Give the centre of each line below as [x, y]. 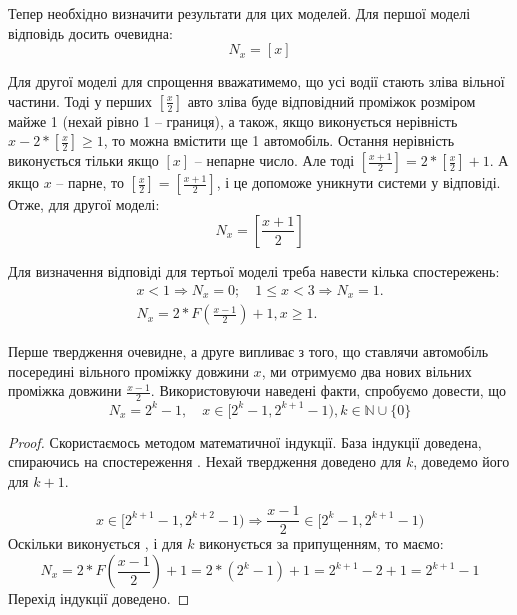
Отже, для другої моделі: [84, 204]
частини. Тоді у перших [80, 100]
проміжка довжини [65, 390]
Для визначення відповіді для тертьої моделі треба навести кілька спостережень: [254, 270]
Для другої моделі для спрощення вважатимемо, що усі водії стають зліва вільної [256, 81]
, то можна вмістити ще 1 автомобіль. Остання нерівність [279, 140]
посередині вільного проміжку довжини [128, 370]
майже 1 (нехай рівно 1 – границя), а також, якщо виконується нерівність [233, 120]
